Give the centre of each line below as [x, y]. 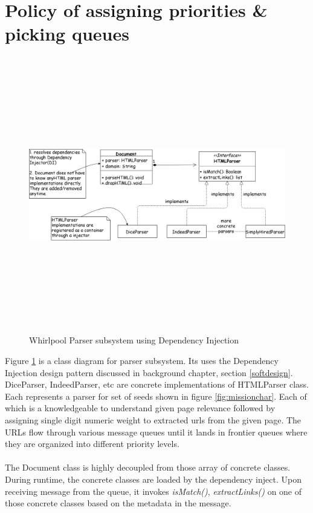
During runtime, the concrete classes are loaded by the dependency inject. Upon [153, 479]
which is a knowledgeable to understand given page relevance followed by [140, 408]
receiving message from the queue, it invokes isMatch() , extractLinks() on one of [153, 491]
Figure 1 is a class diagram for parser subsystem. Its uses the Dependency [142, 361]
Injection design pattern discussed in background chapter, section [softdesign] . [149, 372]
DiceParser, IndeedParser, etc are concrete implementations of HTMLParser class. [157, 384]
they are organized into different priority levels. [92, 444]
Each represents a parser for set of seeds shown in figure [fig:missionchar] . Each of [156, 396]
